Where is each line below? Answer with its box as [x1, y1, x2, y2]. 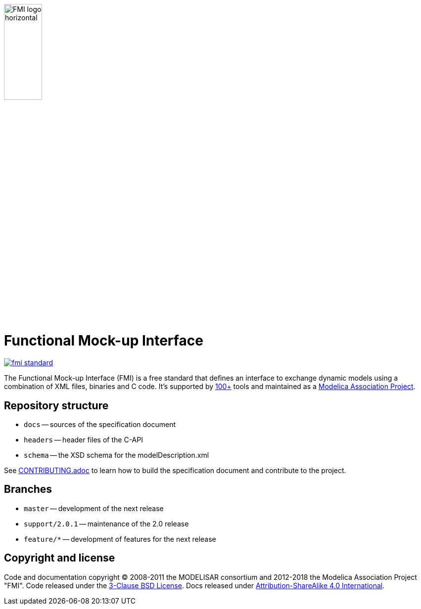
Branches [4, 483, 52, 496]
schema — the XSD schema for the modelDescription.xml [24, 450, 209, 459]
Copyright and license [4, 552, 115, 565]
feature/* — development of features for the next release [24, 534, 216, 543]
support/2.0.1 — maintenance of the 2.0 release [24, 519, 189, 528]
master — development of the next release [24, 504, 164, 513]
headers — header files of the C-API [24, 435, 143, 444]
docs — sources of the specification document [24, 420, 176, 429]
